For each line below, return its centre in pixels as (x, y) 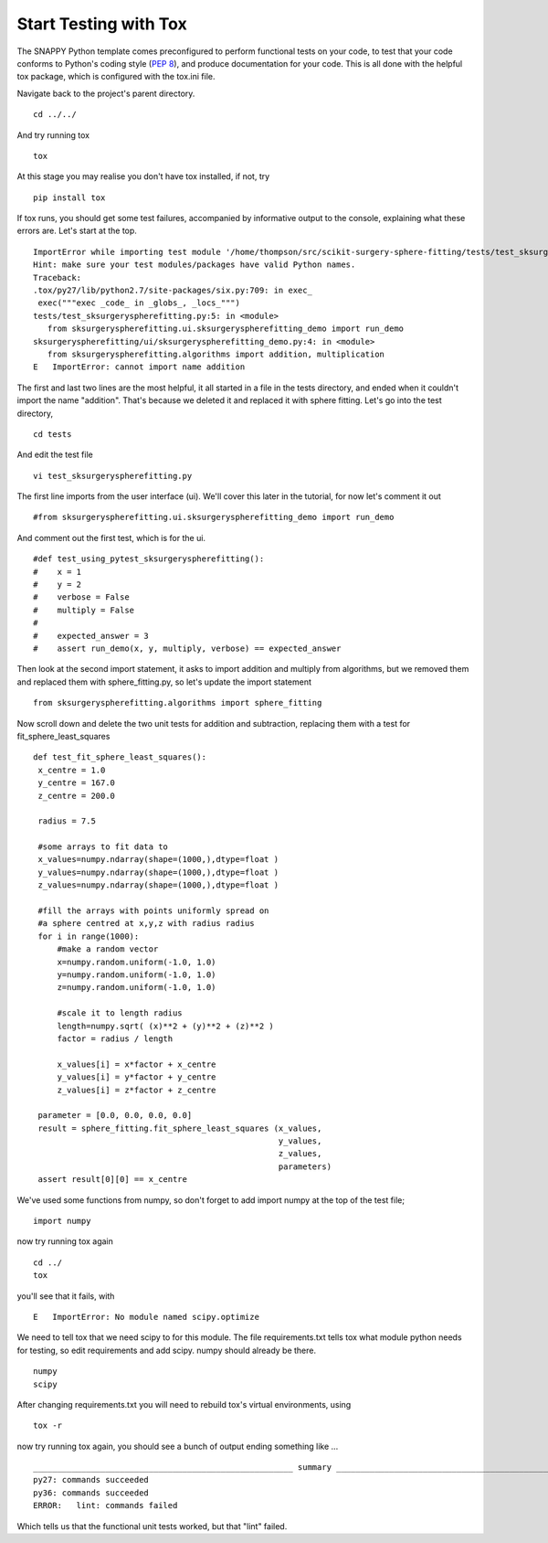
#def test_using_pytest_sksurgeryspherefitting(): (149, 559)
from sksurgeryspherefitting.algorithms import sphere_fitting (178, 703)
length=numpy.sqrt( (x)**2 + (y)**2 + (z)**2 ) (165, 1026)
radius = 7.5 (67, 821)
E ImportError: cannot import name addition (139, 367)
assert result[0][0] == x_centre (112, 1180)
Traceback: (58, 277)
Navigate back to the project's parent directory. (106, 93)
